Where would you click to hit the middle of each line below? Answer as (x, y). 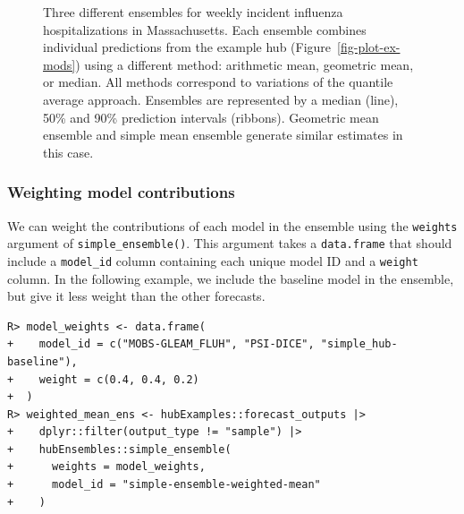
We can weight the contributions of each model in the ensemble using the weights (232, 225)
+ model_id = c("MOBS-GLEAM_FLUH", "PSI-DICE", (161, 344)
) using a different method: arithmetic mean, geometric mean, (245, 64)
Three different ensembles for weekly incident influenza (193, 12)
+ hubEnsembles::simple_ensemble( (119, 449)
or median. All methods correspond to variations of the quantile (218, 82)
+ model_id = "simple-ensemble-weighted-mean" (164, 485)
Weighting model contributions (121, 192)
